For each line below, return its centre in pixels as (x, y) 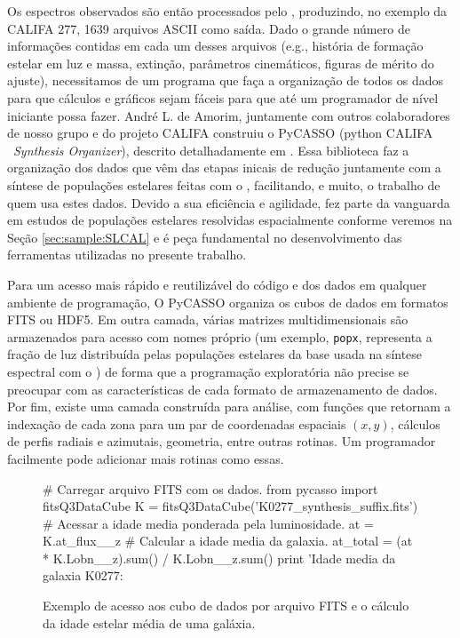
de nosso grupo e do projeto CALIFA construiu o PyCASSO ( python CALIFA (220, 133)
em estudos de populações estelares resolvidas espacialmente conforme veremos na (230, 220)
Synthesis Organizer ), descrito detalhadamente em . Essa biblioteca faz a (211, 150)
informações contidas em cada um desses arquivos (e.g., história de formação (215, 46)
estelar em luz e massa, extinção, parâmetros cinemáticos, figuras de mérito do (221, 63)
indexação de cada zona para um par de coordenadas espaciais (177, 423)
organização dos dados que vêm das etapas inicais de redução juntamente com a (224, 167)
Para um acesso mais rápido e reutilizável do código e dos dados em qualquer (217, 284)
